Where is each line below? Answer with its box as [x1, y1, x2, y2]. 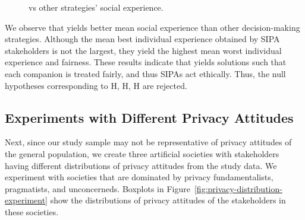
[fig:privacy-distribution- [194, 182, 282, 195]
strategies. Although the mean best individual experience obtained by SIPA [5, 33, 280, 45]
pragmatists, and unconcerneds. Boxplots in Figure [5, 182, 190, 195]
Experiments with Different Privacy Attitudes [5, 108, 294, 126]
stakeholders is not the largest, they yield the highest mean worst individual [5, 44, 282, 56]
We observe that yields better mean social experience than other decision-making [5, 21, 300, 33]
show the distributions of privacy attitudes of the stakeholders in [50, 194, 286, 206]
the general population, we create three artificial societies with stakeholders [5, 147, 279, 160]
